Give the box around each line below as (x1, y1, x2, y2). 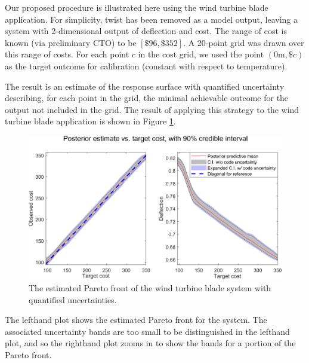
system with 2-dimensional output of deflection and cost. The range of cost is (5, 25, 287, 37)
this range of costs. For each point (5, 48, 129, 60)
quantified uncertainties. (29, 293, 117, 306)
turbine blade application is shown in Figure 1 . (5, 115, 176, 127)
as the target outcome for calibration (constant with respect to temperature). (5, 59, 288, 72)
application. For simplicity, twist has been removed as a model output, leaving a (5, 13, 298, 25)
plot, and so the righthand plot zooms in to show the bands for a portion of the (5, 337, 296, 349)
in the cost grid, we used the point (138, 48, 264, 60)
